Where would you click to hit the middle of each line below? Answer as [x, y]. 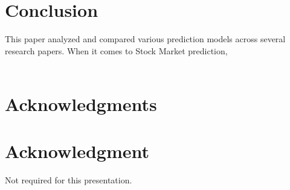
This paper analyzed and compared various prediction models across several [145, 39]
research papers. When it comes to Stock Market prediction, [116, 50]
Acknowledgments [81, 104]
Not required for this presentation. [69, 180]
